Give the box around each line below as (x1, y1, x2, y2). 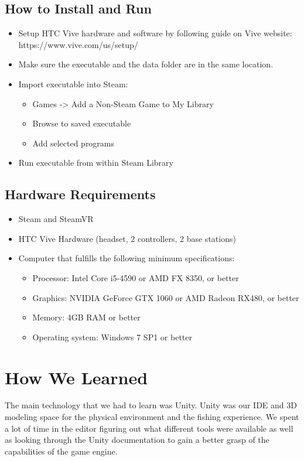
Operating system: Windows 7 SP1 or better (32, 330, 192, 343)
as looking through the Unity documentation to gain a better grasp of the (5, 433, 269, 446)
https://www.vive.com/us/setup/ (18, 38, 138, 50)
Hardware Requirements (5, 185, 156, 203)
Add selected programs (32, 136, 115, 149)
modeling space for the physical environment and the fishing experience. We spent (5, 411, 299, 423)
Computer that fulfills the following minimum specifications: (18, 252, 235, 264)
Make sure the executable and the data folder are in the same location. (18, 58, 274, 70)
